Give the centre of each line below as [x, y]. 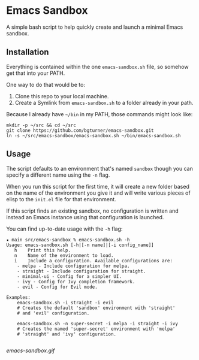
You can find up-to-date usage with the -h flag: [64, 229]
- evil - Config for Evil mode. [57, 287]
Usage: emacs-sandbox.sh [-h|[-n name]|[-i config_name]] [80, 245]
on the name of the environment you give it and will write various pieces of [98, 193]
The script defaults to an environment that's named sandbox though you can [99, 168]
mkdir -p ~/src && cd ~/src [41, 125]
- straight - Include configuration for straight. [82, 271]
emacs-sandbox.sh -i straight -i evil [65, 302]
